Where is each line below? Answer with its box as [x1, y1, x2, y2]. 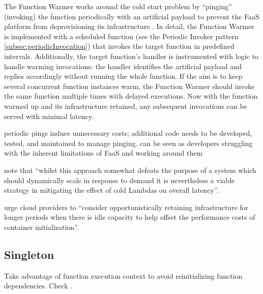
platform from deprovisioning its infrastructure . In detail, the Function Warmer [4, 21, 254, 32]
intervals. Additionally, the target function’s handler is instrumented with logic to [4, 50, 258, 61]
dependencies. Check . [4, 280, 73, 291]
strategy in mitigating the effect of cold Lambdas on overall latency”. [4, 185, 219, 195]
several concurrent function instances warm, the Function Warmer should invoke [4, 80, 255, 91]
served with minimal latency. [4, 110, 94, 121]
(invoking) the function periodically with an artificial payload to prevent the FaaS [4, 11, 259, 21]
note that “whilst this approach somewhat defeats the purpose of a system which [4, 164, 256, 175]
